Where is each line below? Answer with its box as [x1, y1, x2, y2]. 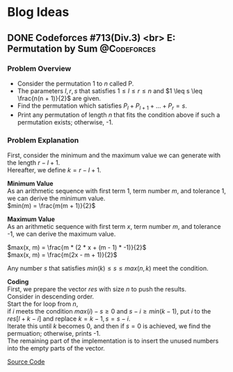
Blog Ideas [7, 4, 70, 20]
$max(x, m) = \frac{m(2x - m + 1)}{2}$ [7, 250, 118, 259]
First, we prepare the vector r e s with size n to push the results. [7, 284, 186, 293]
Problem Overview [7, 63, 72, 73]
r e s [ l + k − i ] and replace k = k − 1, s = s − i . [7, 314, 131, 323]
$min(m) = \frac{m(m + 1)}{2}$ [7, 201, 96, 209]
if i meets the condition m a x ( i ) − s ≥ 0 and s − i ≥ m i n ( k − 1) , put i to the [7, 307, 211, 315]
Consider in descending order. [7, 292, 95, 300]
